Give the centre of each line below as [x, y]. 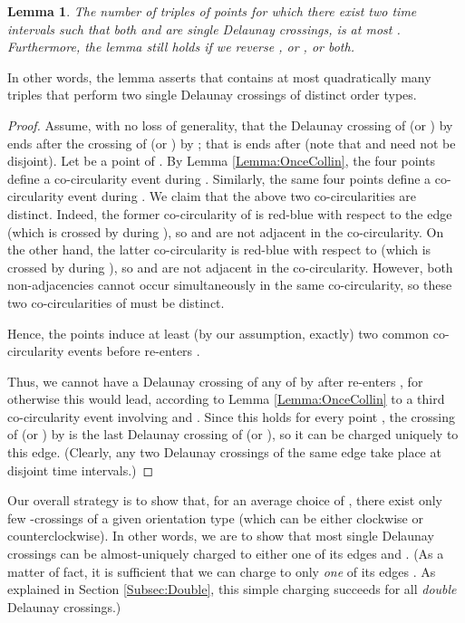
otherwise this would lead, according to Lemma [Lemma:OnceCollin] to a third [226, 399]
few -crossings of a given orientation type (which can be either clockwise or [215, 518]
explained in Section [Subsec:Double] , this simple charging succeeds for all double [232, 589]
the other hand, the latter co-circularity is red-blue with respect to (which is [219, 249]
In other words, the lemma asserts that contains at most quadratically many [219, 77]
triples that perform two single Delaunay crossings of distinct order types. [212, 95]
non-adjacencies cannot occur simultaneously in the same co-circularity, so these [230, 285]
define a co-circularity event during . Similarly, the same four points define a [219, 178]
